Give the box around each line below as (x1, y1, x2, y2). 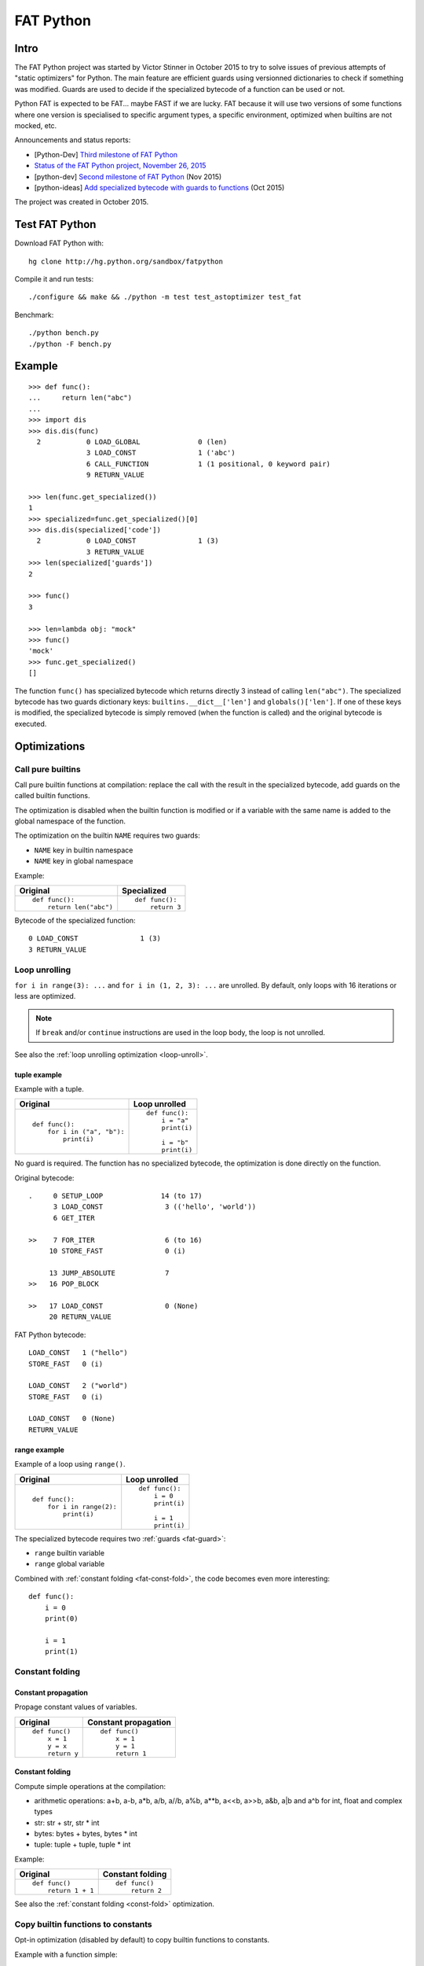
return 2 (130, 1887, 163, 1895)
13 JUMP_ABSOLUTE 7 (49, 1268, 170, 1277)
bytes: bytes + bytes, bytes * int (34, 1829, 137, 1839)
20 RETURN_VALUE (49, 1313, 111, 1321)
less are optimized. (14, 992, 76, 1001)
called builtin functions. (14, 791, 90, 801)
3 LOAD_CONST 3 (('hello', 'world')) (53, 1202, 257, 1211)
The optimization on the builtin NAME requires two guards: (14, 830, 200, 841)
